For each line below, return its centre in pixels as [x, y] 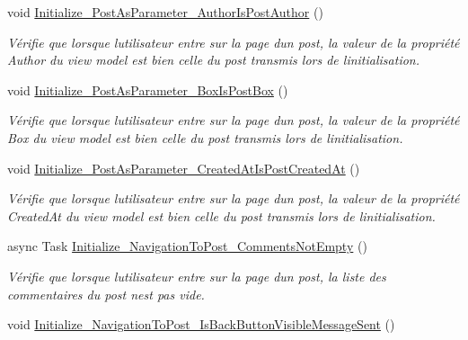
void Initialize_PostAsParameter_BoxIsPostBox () [148, 89]
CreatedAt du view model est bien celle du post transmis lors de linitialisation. [221, 215]
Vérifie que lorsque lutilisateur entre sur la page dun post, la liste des [197, 276]
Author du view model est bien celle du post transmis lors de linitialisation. [213, 60]
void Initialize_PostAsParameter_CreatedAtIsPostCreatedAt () [184, 168]
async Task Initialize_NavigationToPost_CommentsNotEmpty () [187, 246]
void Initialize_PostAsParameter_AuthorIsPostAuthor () [165, 12]
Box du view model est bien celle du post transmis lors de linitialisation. [205, 137]
